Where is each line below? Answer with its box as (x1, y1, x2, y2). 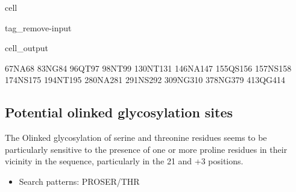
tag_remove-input (5, 21, 72, 34)
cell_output (5, 42, 48, 54)
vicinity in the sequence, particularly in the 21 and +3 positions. (5, 155, 244, 167)
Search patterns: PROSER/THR (19, 175, 140, 187)
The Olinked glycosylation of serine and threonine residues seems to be (5, 131, 267, 144)
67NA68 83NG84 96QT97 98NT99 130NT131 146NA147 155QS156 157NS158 (5, 61, 292, 74)
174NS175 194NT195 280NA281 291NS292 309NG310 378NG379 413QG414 (5, 73, 286, 86)
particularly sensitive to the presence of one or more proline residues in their (5, 143, 288, 155)
